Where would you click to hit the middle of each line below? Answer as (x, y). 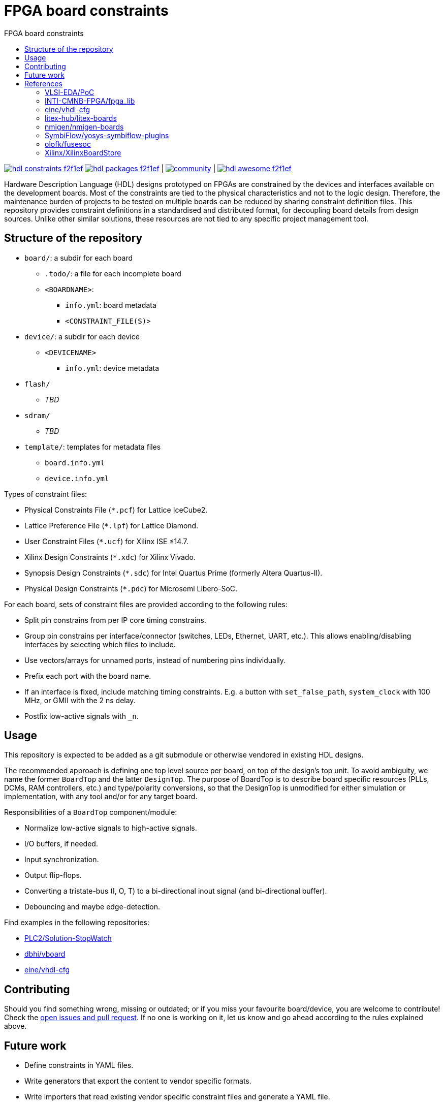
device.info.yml (77, 478)
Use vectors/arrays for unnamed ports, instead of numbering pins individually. (155, 660)
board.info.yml (75, 463)
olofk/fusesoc (68, 144)
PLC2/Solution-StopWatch (68, 938)
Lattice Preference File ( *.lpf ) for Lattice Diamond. (112, 525)
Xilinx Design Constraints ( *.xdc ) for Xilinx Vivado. (110, 557)
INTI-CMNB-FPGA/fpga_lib (90, 101)
